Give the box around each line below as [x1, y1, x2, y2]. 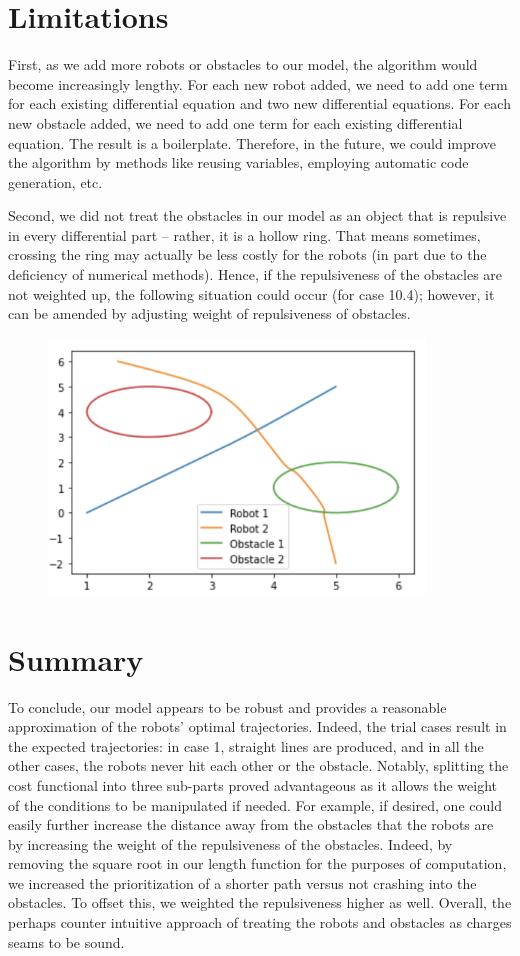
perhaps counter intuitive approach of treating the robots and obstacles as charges [8, 912, 512, 933]
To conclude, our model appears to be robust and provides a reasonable [8, 696, 447, 717]
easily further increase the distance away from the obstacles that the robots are [8, 814, 494, 835]
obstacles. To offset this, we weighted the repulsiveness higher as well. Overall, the [8, 892, 512, 913]
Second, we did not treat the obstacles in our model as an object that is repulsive [8, 205, 507, 226]
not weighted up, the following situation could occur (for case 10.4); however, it [8, 283, 495, 304]
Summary [8, 638, 144, 679]
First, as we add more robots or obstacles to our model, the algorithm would [8, 54, 478, 75]
